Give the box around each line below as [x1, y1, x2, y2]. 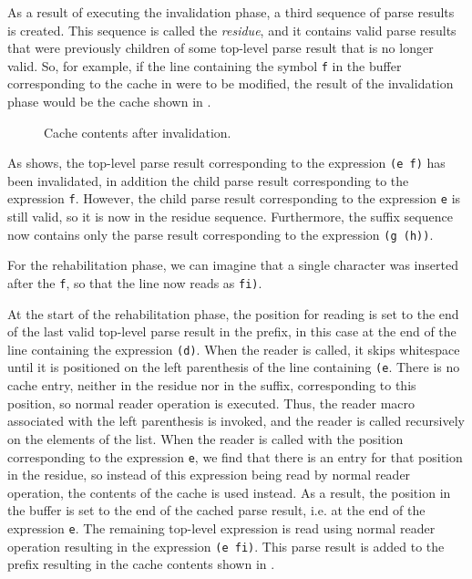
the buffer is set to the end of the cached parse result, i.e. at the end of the [7, 501, 426, 520]
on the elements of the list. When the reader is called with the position [7, 429, 404, 448]
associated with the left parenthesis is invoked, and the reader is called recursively [7, 411, 465, 430]
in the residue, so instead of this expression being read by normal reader [7, 465, 411, 484]
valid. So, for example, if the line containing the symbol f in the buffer [7, 56, 402, 75]
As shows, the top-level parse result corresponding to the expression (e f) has [7, 153, 446, 172]
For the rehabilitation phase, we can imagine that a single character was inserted [7, 255, 458, 274]
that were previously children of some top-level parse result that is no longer [7, 38, 434, 57]
